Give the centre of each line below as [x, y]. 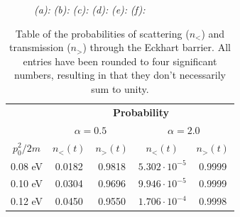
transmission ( [40, 47]
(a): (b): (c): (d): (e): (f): [90, 9]
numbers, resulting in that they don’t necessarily [120, 75]
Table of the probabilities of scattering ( [102, 33]
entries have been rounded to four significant [120, 61]
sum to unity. [120, 88]
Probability [141, 112]
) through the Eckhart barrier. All [157, 47]
